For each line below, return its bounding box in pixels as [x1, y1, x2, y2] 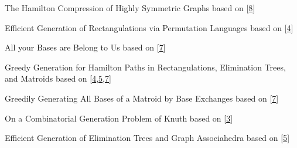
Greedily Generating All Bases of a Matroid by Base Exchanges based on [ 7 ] [5, 92, 279, 104]
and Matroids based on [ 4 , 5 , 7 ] [5, 72, 111, 85]
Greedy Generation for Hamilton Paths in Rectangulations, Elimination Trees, [5, 60, 286, 73]
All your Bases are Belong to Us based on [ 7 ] [5, 41, 166, 53]
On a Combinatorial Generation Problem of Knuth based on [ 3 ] [5, 112, 233, 124]
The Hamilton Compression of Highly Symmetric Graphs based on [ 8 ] [5, 2, 255, 14]
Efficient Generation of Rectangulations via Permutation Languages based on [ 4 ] [5, 21, 293, 33]
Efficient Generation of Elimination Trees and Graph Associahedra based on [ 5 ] [5, 132, 290, 144]
